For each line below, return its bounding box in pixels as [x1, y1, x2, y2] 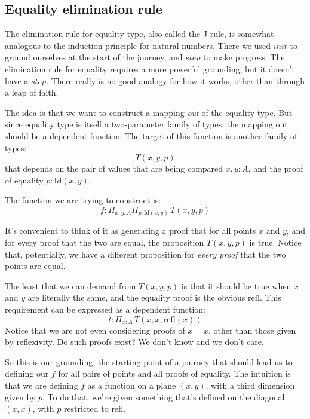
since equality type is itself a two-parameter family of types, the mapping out [5, 118, 288, 130]
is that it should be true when [181, 279, 291, 292]
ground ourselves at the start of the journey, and [5, 51, 183, 63]
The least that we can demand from [5, 279, 136, 292]
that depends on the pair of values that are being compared [5, 162, 223, 175]
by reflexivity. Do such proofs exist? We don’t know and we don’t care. [5, 335, 264, 348]
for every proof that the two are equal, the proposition [5, 236, 204, 249]
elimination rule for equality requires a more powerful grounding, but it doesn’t [5, 62, 295, 75]
